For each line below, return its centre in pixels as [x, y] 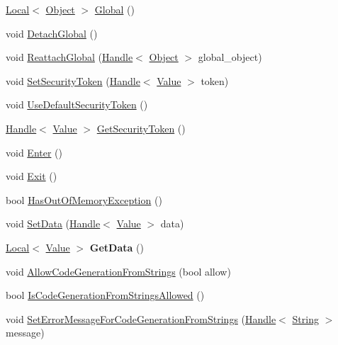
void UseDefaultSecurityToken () [77, 104]
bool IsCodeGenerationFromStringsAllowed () [105, 295]
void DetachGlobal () [52, 33]
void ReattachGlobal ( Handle [69, 57]
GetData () [117, 247]
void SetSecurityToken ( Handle [73, 80]
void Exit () [32, 176]
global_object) [230, 57]
